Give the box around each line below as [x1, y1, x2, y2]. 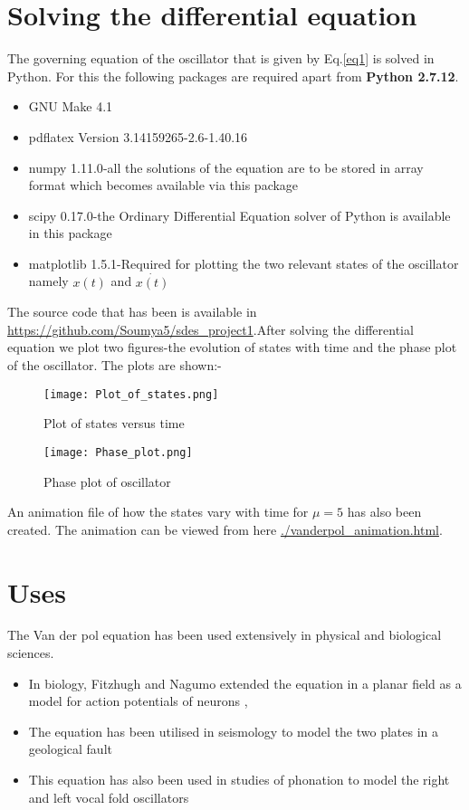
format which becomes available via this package [28, 176, 299, 195]
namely [28, 272, 69, 291]
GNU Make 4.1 [28, 97, 113, 116]
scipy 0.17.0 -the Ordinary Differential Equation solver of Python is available [28, 205, 451, 224]
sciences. [7, 643, 54, 662]
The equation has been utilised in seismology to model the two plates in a [28, 721, 439, 740]
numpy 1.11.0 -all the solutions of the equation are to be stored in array [28, 157, 424, 176]
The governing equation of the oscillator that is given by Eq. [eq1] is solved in [7, 49, 435, 68]
